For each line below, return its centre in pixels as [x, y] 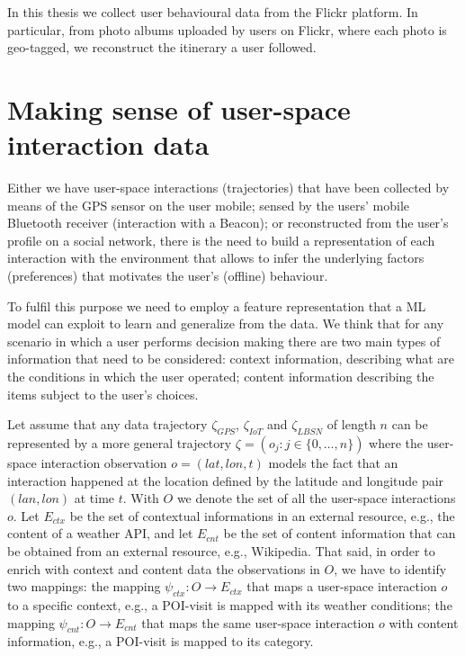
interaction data [108, 144]
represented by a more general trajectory [120, 443]
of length [351, 424]
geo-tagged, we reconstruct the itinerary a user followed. [162, 47]
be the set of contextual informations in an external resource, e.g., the [262, 515]
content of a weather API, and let [100, 533]
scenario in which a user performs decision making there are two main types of [224, 341]
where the [396, 443]
